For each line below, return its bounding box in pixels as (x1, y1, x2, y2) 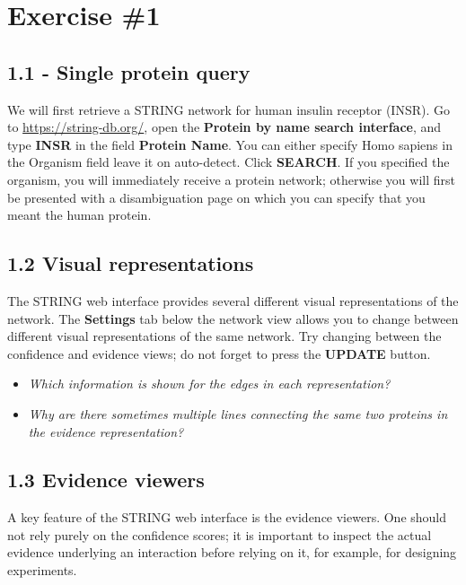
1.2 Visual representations (7, 249, 254, 277)
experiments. (7, 561, 77, 580)
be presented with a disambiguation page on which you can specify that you (7, 188, 426, 206)
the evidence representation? (28, 422, 184, 441)
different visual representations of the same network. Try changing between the (7, 327, 442, 345)
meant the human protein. (7, 205, 152, 224)
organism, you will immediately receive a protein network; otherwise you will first (7, 170, 455, 188)
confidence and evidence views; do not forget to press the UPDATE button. (7, 344, 431, 362)
